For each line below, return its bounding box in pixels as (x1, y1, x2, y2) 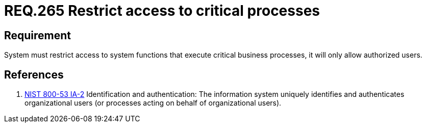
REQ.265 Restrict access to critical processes (4, 2, 320, 19)
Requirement (4, 29, 71, 42)
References (4, 68, 64, 81)
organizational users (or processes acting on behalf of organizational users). (24, 98, 282, 108)
